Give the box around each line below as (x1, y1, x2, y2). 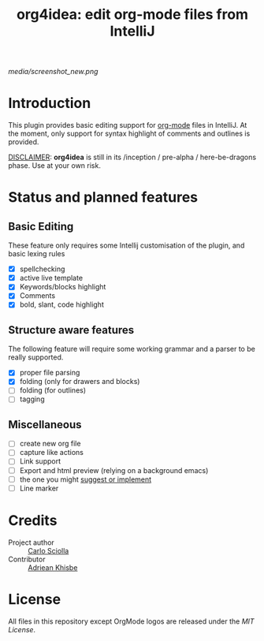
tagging (19, 394, 45, 404)
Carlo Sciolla (28, 546, 69, 555)
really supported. (8, 352, 64, 362)
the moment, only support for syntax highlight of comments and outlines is (8, 129, 251, 139)
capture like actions (19, 448, 84, 457)
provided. (8, 137, 39, 147)
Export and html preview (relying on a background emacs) (19, 465, 209, 475)
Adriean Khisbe (28, 562, 78, 572)
